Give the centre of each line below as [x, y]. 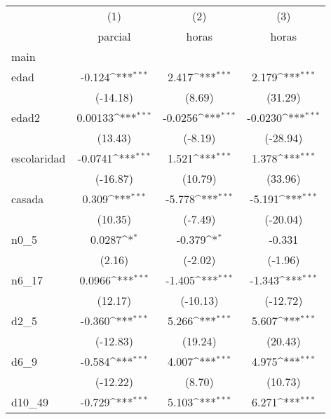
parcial [114, 36]
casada [28, 199]
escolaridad [39, 158]
